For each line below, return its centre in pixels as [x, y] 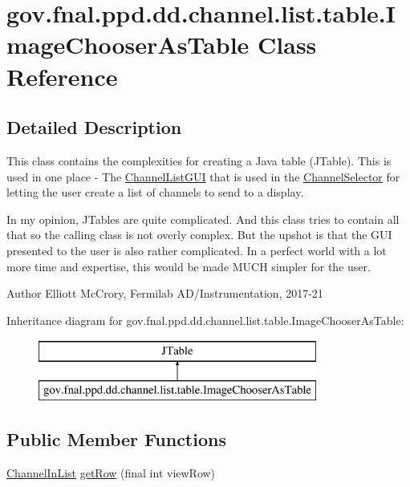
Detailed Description [94, 127]
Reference [62, 76]
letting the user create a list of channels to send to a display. [155, 192]
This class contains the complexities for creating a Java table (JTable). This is [199, 160]
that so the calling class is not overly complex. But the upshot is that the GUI [199, 235]
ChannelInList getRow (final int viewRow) [111, 472]
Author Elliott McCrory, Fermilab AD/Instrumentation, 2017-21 [165, 293]
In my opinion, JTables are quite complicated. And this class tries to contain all [203, 219]
